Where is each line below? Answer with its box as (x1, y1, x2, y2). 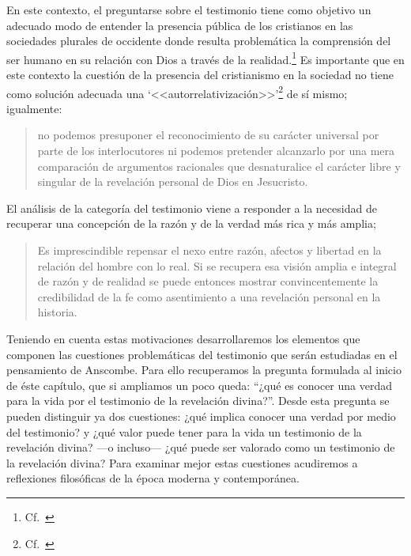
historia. (37, 304, 77, 320)
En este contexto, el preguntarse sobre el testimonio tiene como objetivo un (6, 2, 371, 17)
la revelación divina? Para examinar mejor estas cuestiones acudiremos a (6, 454, 358, 471)
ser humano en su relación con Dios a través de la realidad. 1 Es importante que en (6, 48, 405, 67)
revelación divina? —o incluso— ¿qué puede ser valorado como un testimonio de (6, 439, 395, 456)
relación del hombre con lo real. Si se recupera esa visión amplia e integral (37, 257, 397, 274)
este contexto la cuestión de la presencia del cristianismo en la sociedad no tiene (6, 66, 394, 83)
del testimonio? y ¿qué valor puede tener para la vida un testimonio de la (6, 423, 362, 440)
